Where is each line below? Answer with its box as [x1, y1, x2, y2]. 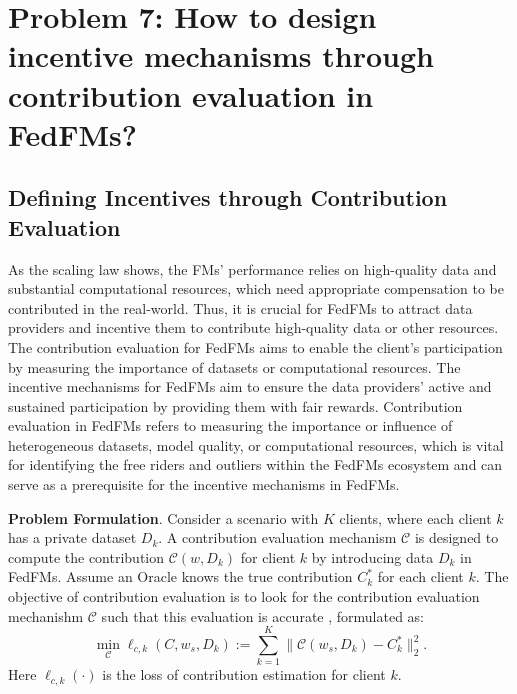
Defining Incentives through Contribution [8, 182, 448, 213]
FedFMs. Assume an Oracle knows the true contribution [8, 566, 353, 587]
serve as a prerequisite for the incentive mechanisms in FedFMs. [8, 474, 400, 495]
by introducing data [311, 546, 434, 567]
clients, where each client [339, 507, 492, 528]
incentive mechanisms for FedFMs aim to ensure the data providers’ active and [8, 376, 492, 397]
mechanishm [8, 605, 84, 626]
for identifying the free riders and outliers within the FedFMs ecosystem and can [8, 454, 503, 475]
